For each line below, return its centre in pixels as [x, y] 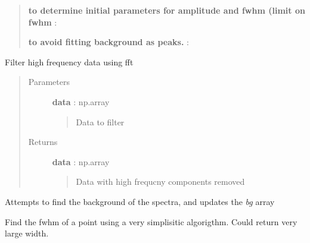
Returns [43, 142]
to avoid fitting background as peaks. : [108, 42]
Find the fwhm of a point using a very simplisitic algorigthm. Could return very [151, 221]
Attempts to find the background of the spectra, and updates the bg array [140, 201]
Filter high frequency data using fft [69, 61]
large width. [27, 233]
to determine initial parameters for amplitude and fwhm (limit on [167, 10]
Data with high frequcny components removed [160, 182]
